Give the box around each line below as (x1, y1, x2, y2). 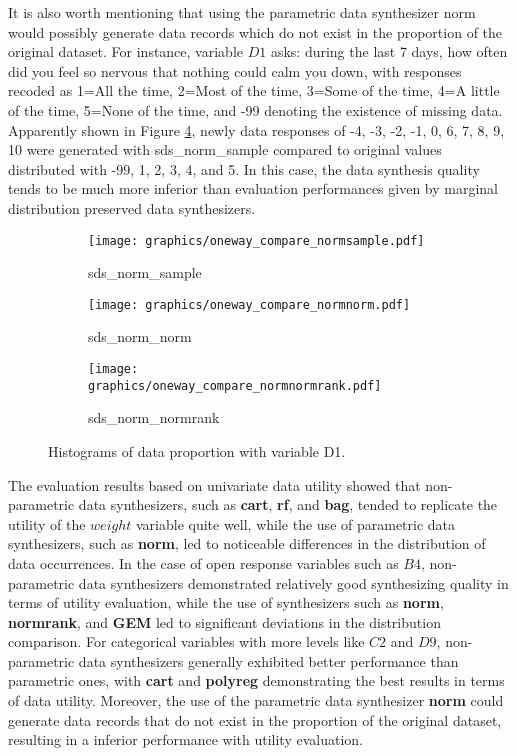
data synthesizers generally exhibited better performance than (78, 650, 459, 671)
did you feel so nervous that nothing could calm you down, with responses (8, 60, 462, 81)
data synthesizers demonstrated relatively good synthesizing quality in (78, 572, 509, 593)
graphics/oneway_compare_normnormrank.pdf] (88, 378, 382, 393)
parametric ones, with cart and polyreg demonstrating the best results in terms (8, 670, 505, 691)
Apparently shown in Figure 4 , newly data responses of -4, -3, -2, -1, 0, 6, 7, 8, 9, (8, 119, 505, 140)
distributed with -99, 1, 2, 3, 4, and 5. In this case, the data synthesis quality (8, 158, 480, 179)
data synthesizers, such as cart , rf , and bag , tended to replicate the (78, 494, 498, 515)
